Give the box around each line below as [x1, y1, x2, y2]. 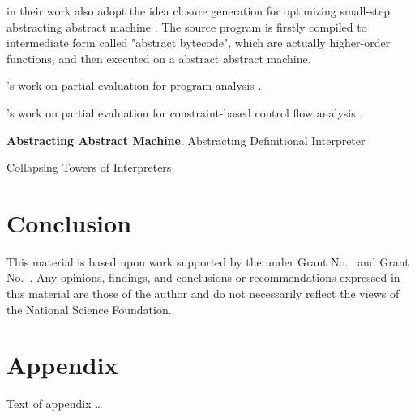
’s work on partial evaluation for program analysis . [6, 77, 262, 94]
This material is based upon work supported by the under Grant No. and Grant [6, 253, 409, 270]
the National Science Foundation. [6, 300, 172, 317]
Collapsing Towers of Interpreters [6, 159, 172, 176]
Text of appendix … [6, 395, 103, 412]
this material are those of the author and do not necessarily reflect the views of [6, 285, 400, 302]
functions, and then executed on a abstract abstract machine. [6, 49, 311, 66]
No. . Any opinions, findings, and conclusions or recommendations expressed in [6, 269, 400, 286]
